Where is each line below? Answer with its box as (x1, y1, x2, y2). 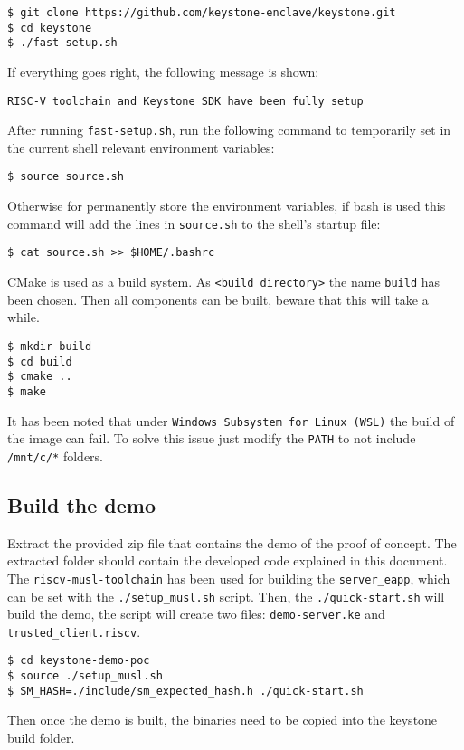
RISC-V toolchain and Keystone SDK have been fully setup (7, 94, 364, 108)
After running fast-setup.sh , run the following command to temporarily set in (7, 120, 451, 139)
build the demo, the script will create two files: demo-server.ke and (7, 604, 385, 623)
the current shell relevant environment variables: (7, 138, 275, 157)
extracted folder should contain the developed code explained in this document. (7, 551, 448, 570)
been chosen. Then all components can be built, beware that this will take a (7, 290, 429, 309)
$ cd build (7, 355, 72, 368)
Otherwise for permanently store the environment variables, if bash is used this (7, 196, 446, 215)
